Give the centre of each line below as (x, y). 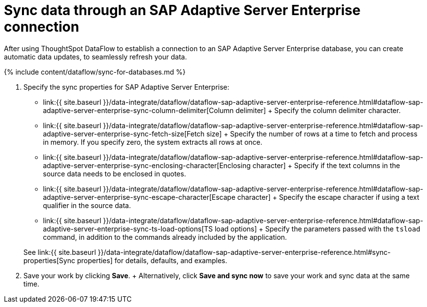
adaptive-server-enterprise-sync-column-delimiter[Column (138, 110)
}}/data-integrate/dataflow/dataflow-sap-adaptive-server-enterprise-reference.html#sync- (244, 252)
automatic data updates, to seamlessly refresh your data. (95, 57)
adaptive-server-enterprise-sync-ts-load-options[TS (128, 229)
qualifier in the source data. (87, 205)
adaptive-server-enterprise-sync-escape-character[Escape (139, 197)
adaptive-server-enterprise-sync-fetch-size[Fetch (124, 134)
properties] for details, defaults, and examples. (152, 260)
